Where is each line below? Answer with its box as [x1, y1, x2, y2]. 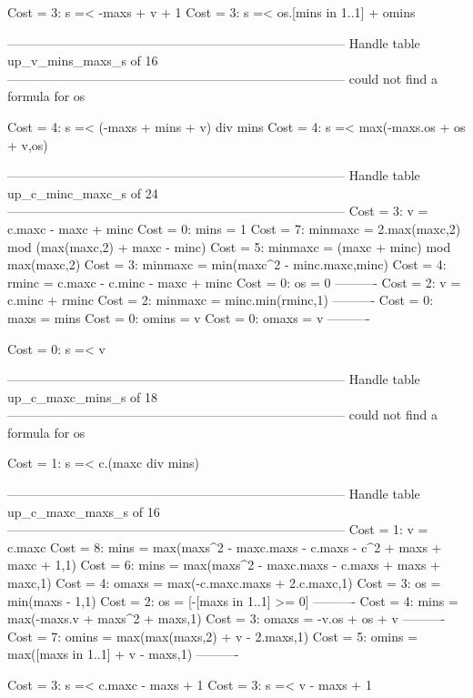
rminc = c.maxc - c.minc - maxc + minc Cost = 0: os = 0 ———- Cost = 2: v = [7, 272, 461, 291]
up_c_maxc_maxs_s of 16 [7, 501, 160, 521]
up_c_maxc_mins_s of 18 [7, 387, 158, 406]
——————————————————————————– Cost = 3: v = [7, 201, 428, 220]
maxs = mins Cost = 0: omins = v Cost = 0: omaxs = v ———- [7, 308, 370, 327]
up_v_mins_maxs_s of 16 [7, 51, 158, 70]
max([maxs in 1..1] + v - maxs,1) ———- [7, 644, 239, 663]
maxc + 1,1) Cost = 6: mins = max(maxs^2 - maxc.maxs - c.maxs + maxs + [7, 555, 440, 574]
